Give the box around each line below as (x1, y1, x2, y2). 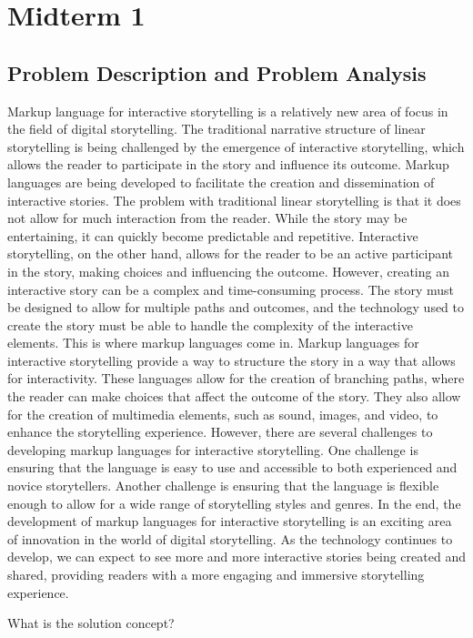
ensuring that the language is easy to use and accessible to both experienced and (7, 458, 458, 477)
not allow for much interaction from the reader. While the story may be (7, 208, 408, 228)
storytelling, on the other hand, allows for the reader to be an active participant (7, 244, 454, 263)
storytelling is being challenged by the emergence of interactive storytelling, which (7, 137, 465, 156)
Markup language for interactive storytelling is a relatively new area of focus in (7, 101, 448, 120)
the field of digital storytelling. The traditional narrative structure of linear (7, 119, 426, 138)
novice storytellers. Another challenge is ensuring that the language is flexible (7, 476, 439, 495)
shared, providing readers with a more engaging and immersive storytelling (7, 565, 425, 584)
